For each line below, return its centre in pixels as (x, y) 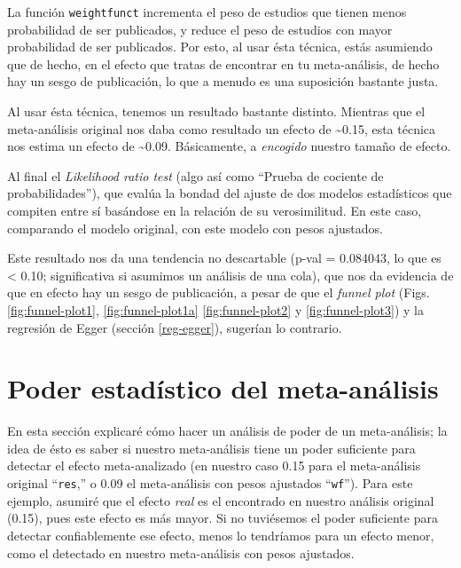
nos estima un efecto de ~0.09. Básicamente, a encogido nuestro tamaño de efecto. (229, 146)
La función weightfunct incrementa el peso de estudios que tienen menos (207, 12)
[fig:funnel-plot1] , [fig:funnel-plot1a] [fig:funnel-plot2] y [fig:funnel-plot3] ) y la (216, 309)
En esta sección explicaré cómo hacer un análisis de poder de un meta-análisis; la (227, 431)
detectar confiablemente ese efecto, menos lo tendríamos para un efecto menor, (221, 535)
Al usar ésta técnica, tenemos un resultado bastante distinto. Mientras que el (216, 111)
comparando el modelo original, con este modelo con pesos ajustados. (195, 228)
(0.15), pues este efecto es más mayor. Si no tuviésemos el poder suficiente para (223, 518)
